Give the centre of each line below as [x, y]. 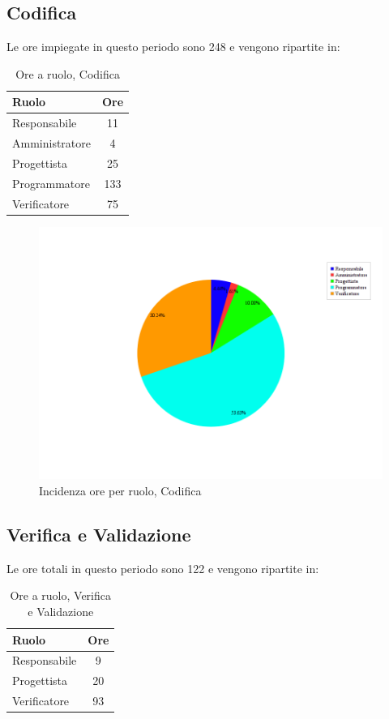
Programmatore [51, 183]
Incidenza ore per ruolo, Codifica [120, 491]
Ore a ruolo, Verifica [60, 595]
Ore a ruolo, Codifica [68, 73]
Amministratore [51, 143]
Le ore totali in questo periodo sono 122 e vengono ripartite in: [163, 568]
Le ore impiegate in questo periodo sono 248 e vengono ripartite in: [173, 47]
